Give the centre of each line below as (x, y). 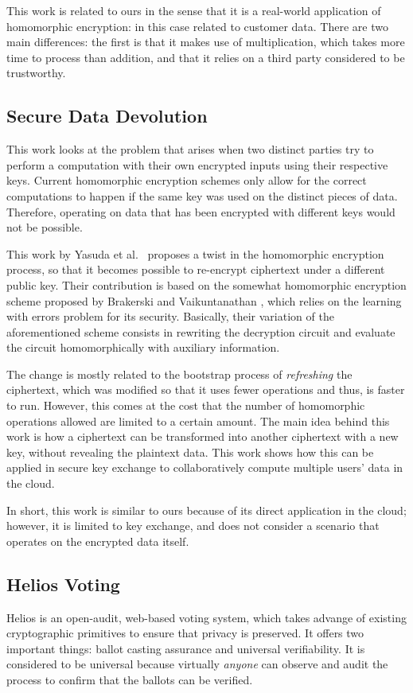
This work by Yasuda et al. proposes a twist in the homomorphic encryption (195, 253)
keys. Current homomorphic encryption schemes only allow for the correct (187, 180)
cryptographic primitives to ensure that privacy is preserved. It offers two (185, 633)
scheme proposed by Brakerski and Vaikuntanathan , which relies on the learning (204, 300)
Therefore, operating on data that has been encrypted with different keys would (201, 211)
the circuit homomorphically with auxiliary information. (143, 347)
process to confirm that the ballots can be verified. (130, 679)
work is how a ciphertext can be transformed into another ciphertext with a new (203, 436)
